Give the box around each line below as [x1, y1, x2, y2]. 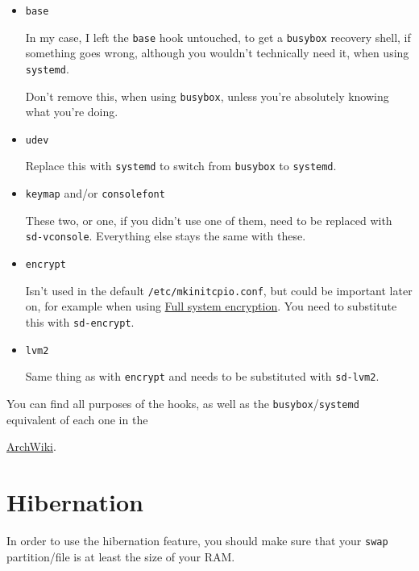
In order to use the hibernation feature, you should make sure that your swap [6, 531, 388, 548]
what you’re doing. [25, 103, 118, 120]
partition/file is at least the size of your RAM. [6, 548, 235, 565]
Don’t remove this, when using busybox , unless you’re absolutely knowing [25, 87, 389, 104]
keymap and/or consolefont [25, 185, 165, 202]
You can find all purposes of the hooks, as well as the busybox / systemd [6, 394, 359, 411]
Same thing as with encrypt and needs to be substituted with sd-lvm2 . [25, 368, 380, 385]
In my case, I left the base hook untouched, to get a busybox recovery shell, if [25, 28, 411, 45]
